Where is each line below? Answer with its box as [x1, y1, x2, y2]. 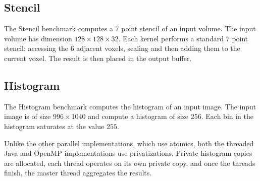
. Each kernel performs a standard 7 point [118, 33, 248, 43]
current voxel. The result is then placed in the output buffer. [4, 52, 192, 63]
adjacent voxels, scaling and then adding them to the [76, 43, 240, 53]
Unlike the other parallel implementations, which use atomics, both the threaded [4, 138, 254, 148]
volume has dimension [4, 33, 72, 43]
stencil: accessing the [4, 43, 68, 53]
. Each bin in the [201, 111, 254, 122]
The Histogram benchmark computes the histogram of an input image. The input [4, 101, 256, 111]
